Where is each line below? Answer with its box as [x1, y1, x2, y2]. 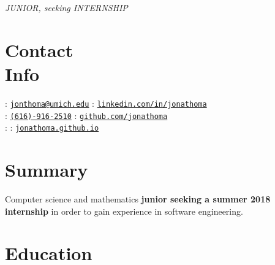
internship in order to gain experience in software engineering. [5, 204, 243, 217]
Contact [5, 37, 73, 62]
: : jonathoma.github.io [5, 121, 99, 134]
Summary [5, 157, 88, 182]
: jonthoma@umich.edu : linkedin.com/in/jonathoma [5, 96, 207, 109]
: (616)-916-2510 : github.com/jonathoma [5, 109, 168, 121]
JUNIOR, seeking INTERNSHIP [5, 1, 128, 13]
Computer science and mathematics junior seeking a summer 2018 [5, 193, 271, 205]
